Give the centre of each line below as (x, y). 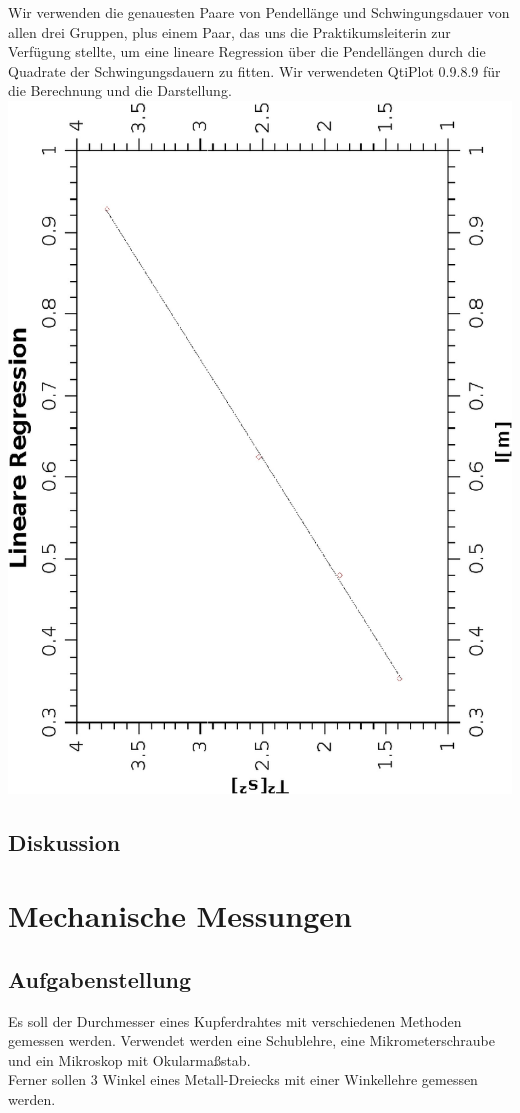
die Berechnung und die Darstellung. (120, 90)
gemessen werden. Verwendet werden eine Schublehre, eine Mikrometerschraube (251, 1040)
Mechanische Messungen (180, 915)
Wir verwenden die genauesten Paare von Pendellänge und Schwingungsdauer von (259, 12)
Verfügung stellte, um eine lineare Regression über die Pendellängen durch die (247, 51)
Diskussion (64, 841)
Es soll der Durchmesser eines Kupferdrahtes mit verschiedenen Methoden (235, 1020)
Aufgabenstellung (100, 978)
